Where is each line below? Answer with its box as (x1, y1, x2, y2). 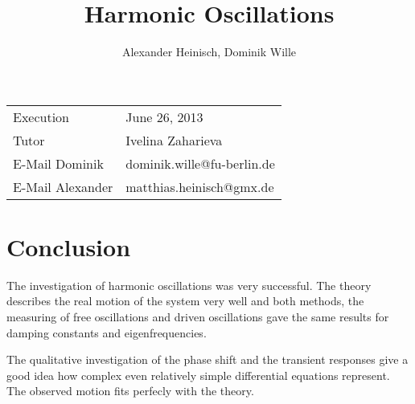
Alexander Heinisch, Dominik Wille (121, 43, 297, 60)
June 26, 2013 (125, 107, 203, 126)
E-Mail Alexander (13, 177, 113, 196)
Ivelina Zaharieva (125, 130, 223, 149)
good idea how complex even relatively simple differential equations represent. (6, 366, 390, 383)
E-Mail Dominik (13, 153, 104, 173)
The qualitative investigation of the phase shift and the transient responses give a (6, 351, 409, 368)
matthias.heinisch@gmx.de (125, 177, 274, 196)
